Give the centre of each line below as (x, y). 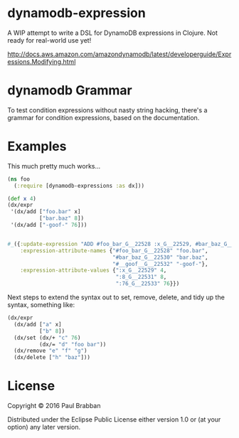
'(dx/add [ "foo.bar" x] (46, 212)
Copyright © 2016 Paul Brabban (54, 406)
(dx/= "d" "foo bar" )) (73, 344)
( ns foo (19, 179)
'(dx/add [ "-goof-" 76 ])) (49, 225)
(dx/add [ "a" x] (38, 324)
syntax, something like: (41, 305)
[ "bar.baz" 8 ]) (61, 218)
